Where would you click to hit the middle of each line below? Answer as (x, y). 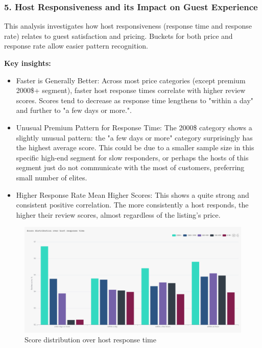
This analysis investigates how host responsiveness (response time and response (128, 26)
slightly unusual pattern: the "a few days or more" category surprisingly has (134, 137)
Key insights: (28, 63)
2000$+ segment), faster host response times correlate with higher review (131, 90)
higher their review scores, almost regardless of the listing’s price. (118, 214)
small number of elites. (52, 177)
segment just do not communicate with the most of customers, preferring (130, 167)
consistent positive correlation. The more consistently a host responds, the (132, 205)
